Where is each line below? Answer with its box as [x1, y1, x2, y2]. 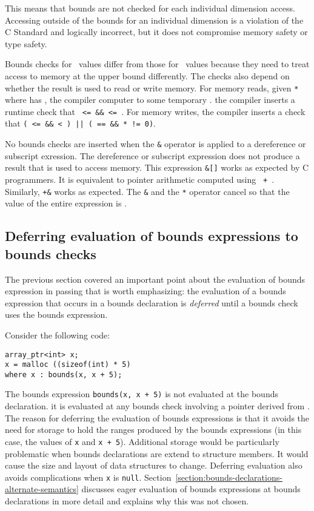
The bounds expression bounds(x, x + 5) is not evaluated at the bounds [5, 387, 278, 400]
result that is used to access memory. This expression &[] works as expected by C [5, 161, 309, 174]
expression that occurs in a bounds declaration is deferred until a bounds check [5, 296, 298, 309]
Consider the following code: [5, 328, 110, 341]
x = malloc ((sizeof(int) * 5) [5, 360, 131, 369]
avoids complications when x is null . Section [5, 470, 172, 483]
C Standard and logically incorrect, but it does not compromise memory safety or [5, 25, 308, 38]
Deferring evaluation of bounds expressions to [5, 226, 298, 245]
